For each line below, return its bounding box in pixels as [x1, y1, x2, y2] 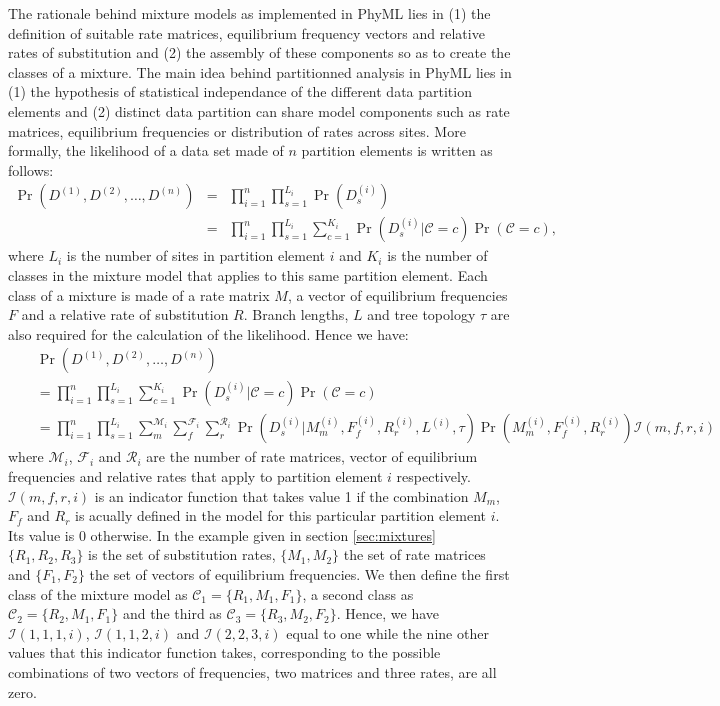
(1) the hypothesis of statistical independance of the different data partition [8, 81, 472, 102]
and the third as [122, 603, 222, 624]
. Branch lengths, [243, 304, 349, 325]
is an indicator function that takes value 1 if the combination [94, 485, 469, 506]
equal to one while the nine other [286, 622, 489, 643]
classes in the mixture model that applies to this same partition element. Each [8, 265, 488, 285]
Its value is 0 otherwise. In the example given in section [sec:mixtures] [8, 524, 436, 545]
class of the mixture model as [8, 583, 188, 604]
